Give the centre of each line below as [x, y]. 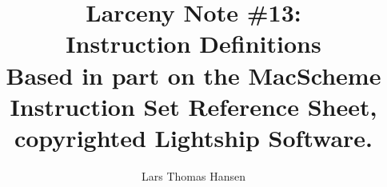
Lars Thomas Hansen [193, 175]
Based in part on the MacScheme [193, 75]
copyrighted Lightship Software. [193, 137]
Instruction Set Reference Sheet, [193, 106]
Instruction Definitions [193, 44]
